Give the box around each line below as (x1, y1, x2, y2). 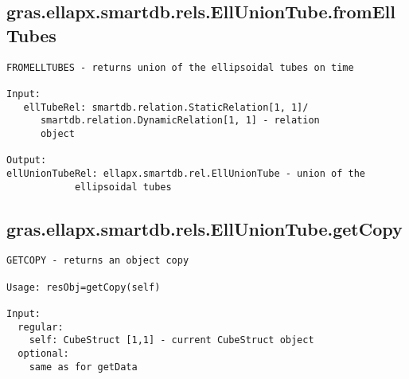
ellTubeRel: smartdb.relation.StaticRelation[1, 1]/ (23, 101, 309, 113)
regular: (18, 321, 64, 333)
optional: (18, 347, 69, 359)
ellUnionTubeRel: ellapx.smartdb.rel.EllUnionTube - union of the (6, 167, 366, 179)
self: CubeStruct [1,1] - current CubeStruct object (29, 334, 314, 346)
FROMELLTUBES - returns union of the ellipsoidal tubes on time (6, 61, 354, 73)
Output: (6, 154, 47, 166)
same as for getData (29, 361, 138, 373)
